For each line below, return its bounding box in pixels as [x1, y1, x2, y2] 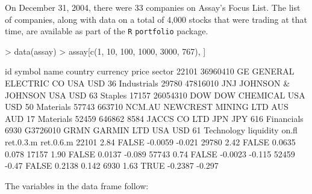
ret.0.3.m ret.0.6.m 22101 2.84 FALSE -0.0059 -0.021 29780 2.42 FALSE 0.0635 [5, 136, 296, 148]
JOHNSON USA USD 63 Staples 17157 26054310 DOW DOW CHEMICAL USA [5, 88, 305, 101]
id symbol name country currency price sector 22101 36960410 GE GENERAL [5, 65, 295, 77]
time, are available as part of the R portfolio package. [5, 25, 208, 37]
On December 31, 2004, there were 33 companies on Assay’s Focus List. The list [5, 1, 301, 13]
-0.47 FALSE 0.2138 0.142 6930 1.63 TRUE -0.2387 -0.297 [5, 159, 219, 172]
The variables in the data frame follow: [5, 179, 149, 192]
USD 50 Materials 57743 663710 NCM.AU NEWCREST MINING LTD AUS [5, 100, 289, 113]
